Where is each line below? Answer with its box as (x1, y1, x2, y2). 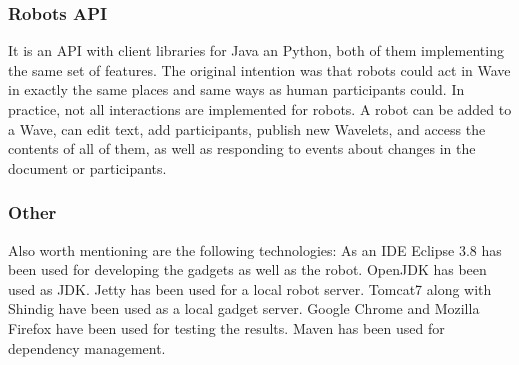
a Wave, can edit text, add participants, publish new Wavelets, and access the (8, 118, 486, 139)
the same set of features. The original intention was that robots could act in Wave (8, 59, 511, 80)
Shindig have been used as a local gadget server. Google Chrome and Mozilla (8, 298, 480, 319)
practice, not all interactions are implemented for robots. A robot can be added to (8, 99, 512, 119)
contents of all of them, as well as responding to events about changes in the (8, 138, 476, 159)
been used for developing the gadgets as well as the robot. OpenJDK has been (8, 259, 487, 280)
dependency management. (8, 337, 166, 358)
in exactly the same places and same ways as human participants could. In (8, 79, 465, 100)
